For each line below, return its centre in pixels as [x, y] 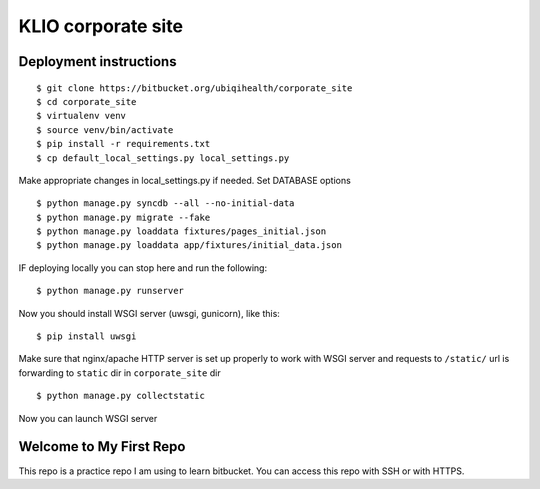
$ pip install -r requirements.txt [123, 144]
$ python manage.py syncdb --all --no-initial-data [165, 203]
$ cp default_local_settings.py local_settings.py [163, 158]
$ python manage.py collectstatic [120, 396]
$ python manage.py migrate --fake [123, 217]
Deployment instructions [97, 61]
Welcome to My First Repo [102, 446]
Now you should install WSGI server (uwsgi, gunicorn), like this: [149, 313]
